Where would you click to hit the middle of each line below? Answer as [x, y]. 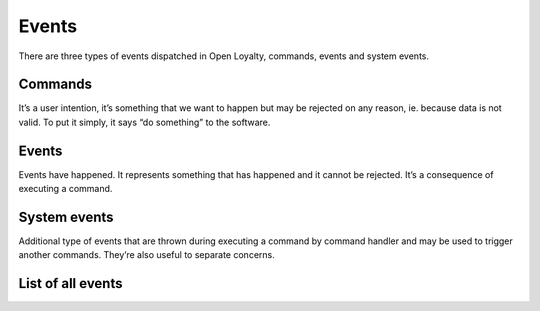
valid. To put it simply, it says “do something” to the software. [144, 122]
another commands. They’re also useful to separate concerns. [146, 255]
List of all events [70, 283]
